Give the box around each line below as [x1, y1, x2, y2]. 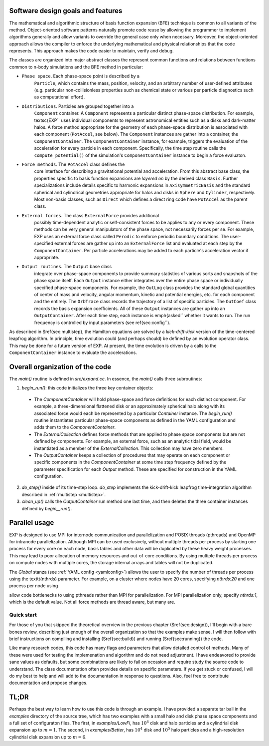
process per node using [9, 583, 58, 589]
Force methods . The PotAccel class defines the [21, 161, 125, 167]
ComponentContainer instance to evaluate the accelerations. [9, 350, 137, 356]
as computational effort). [34, 94, 85, 100]
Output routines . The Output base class [21, 264, 112, 270]
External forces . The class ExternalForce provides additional [21, 212, 159, 218]
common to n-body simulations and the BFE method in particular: [9, 64, 143, 70]
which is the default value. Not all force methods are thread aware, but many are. [9, 599, 175, 605]
